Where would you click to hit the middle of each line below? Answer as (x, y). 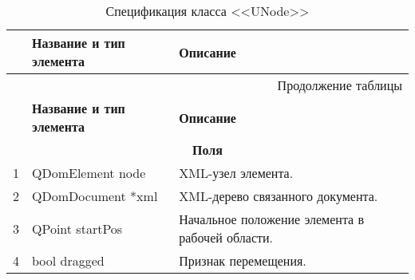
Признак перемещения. (243, 260)
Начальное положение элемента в (272, 219)
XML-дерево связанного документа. (279, 196)
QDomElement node (89, 173)
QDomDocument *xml (95, 196)
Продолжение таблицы (340, 85)
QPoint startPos (77, 228)
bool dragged (68, 260)
